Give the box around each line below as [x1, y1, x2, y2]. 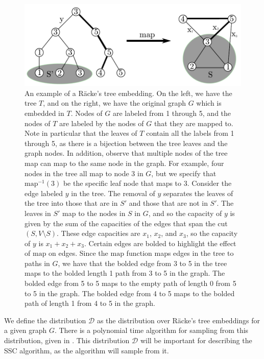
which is [196, 98, 222, 108]
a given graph [4, 325, 47, 336]
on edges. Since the [49, 248, 108, 258]
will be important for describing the [140, 335, 252, 346]
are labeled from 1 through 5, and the [112, 107, 231, 118]
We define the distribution [4, 315, 86, 325]
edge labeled [25, 187, 63, 198]
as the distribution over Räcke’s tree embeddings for [97, 315, 260, 325]
